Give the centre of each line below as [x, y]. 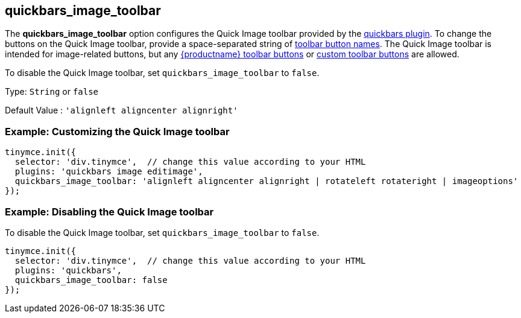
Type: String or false [52, 92]
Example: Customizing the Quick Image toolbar [117, 131]
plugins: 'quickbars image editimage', [109, 172]
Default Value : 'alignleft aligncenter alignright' [122, 110]
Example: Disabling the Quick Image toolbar [109, 211]
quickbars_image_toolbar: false [91, 280]
